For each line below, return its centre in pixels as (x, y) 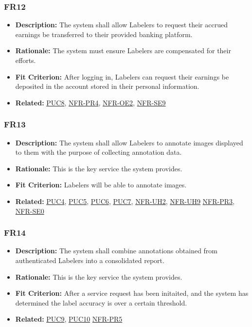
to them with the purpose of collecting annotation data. (99, 152)
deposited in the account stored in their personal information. (107, 86)
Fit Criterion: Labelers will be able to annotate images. (101, 185)
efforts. (26, 60)
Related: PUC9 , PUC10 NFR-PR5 (69, 319)
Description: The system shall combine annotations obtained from (117, 251)
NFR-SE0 (30, 211)
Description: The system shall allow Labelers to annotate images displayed (129, 142)
